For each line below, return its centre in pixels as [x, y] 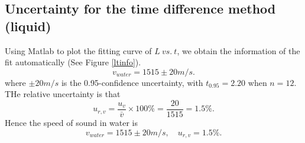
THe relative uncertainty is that [63, 94]
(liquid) [28, 26]
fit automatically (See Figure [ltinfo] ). [73, 62]
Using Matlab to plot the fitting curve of [78, 50]
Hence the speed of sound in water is [72, 123]
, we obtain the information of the [239, 50]
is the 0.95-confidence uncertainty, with [132, 82]
